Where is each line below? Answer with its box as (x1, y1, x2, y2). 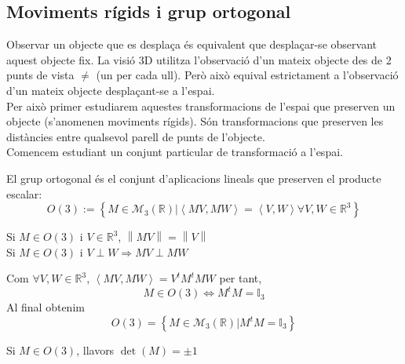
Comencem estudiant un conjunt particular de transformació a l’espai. (6, 144, 343, 160)
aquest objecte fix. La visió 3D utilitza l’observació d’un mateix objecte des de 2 (6, 51, 392, 67)
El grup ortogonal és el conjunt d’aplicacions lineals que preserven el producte (6, 169, 381, 186)
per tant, (219, 270, 262, 286)
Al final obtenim (6, 299, 85, 315)
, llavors (76, 342, 115, 359)
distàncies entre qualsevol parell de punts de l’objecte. (6, 128, 265, 144)
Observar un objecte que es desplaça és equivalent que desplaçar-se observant (6, 36, 377, 53)
